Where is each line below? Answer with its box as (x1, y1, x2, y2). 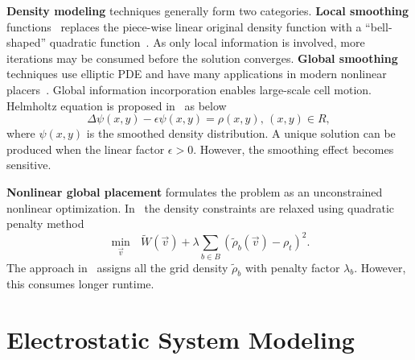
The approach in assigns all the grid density (6, 259, 228, 275)
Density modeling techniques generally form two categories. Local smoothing (6, 2, 409, 19)
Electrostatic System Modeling (6, 323, 355, 356)
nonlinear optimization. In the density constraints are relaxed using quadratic (6, 199, 395, 216)
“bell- (365, 18, 392, 35)
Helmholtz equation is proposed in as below (6, 97, 227, 114)
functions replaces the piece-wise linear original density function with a (6, 18, 362, 35)
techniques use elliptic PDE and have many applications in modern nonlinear (6, 65, 387, 82)
